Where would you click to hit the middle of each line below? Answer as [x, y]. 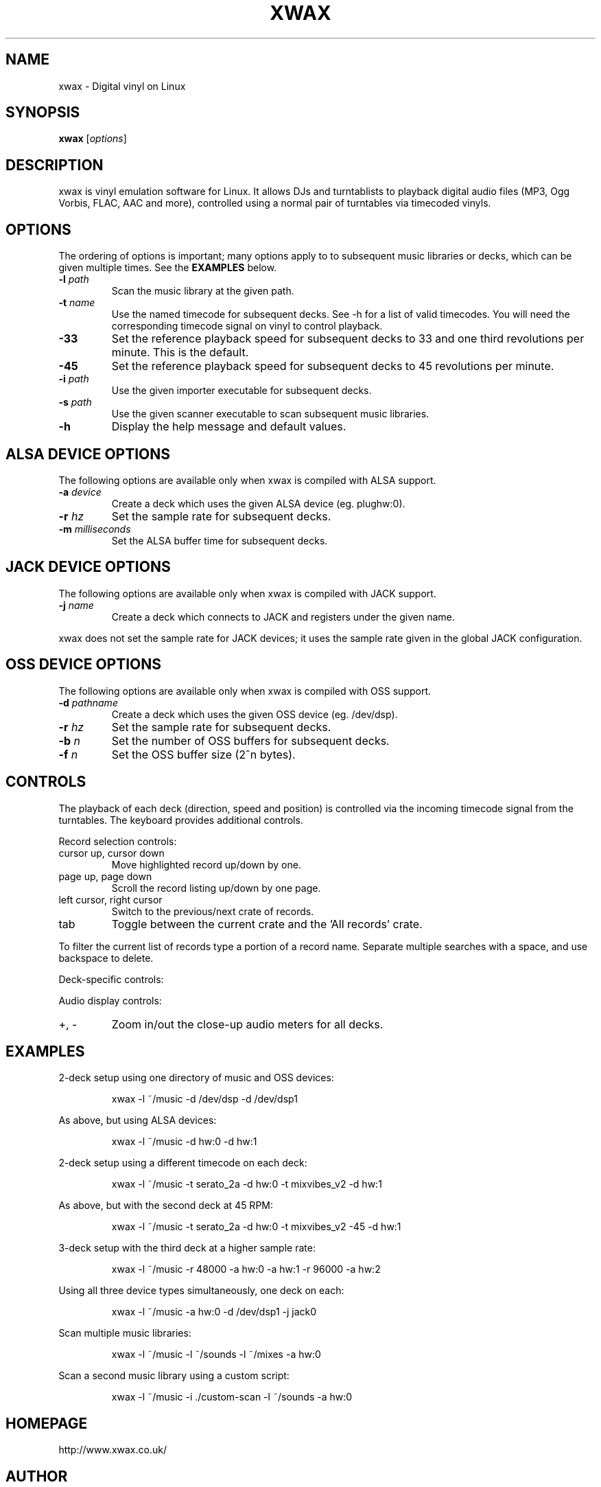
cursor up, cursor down [111, 853]
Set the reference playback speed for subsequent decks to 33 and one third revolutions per [348, 339]
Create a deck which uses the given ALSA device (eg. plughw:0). [258, 503]
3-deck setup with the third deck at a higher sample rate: [187, 1248]
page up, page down [105, 876]
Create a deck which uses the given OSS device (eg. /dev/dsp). [255, 714]
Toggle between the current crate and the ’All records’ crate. [267, 924]
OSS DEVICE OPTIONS [84, 665]
